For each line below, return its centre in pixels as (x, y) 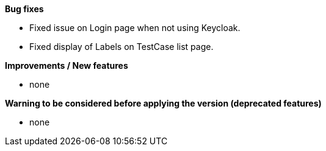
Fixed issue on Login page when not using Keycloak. (135, 28)
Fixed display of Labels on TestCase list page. (121, 47)
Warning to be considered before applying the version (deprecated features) (163, 103)
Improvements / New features (67, 65)
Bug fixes (24, 9)
